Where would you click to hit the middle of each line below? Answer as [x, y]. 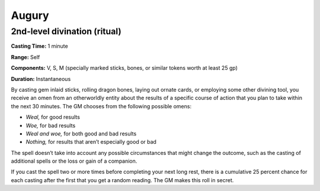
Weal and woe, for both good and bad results [81, 134]
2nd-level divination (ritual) [66, 31]
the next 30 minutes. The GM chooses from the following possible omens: [101, 106]
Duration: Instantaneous [41, 79]
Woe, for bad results [51, 125]
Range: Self [25, 57]
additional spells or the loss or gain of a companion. [74, 161]
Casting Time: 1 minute [39, 46]
